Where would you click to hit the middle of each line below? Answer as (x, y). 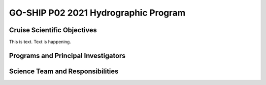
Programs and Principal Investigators (67, 55)
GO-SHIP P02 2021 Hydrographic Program (97, 13)
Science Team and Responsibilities (64, 71)
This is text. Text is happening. (40, 42)
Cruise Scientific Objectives (53, 30)
